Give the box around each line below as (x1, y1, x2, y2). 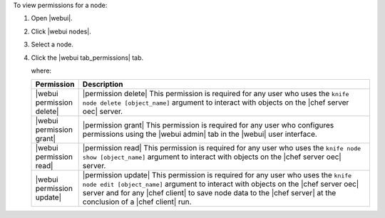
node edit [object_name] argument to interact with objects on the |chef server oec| (82, 179, 359, 189)
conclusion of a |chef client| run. (82, 197, 192, 207)
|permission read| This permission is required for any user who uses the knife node (82, 143, 361, 153)
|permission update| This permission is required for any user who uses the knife (82, 170, 352, 180)
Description (82, 79, 124, 89)
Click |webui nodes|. (31, 27, 92, 36)
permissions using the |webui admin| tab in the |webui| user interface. (82, 129, 317, 139)
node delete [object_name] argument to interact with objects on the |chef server (82, 98, 349, 108)
